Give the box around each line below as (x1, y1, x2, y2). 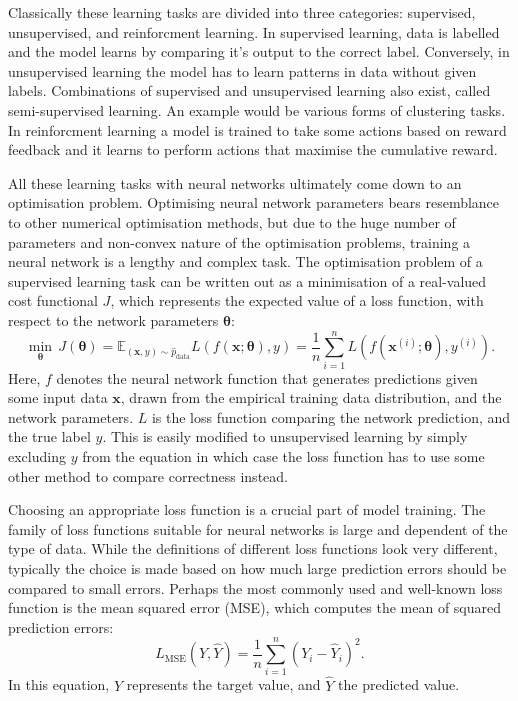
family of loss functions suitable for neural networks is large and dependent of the (8, 518, 508, 539)
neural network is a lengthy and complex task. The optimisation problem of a (8, 251, 483, 272)
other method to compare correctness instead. (8, 465, 288, 486)
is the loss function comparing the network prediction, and (151, 406, 511, 427)
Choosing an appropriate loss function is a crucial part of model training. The (8, 499, 486, 520)
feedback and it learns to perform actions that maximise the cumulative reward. (8, 139, 498, 160)
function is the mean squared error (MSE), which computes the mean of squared (8, 597, 502, 618)
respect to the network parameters (8, 309, 219, 330)
